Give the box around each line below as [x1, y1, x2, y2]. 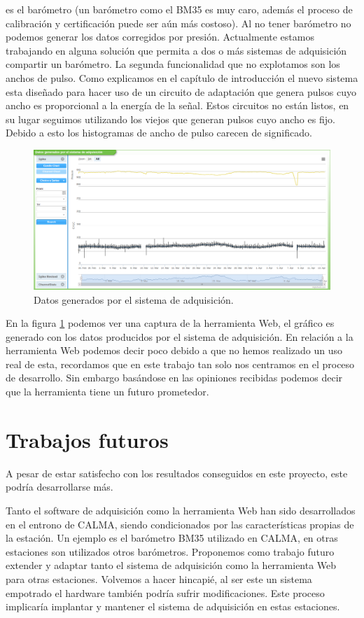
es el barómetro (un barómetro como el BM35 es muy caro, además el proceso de [6, 2, 353, 16]
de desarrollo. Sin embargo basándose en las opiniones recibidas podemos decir [6, 370, 343, 385]
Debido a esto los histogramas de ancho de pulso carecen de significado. [6, 125, 312, 140]
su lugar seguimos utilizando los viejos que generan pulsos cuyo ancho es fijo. [6, 111, 335, 126]
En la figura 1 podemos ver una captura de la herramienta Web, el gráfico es [6, 316, 335, 330]
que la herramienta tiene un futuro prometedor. [6, 384, 209, 399]
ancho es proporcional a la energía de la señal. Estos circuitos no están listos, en [6, 98, 349, 113]
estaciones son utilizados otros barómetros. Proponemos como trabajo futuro [6, 544, 335, 559]
